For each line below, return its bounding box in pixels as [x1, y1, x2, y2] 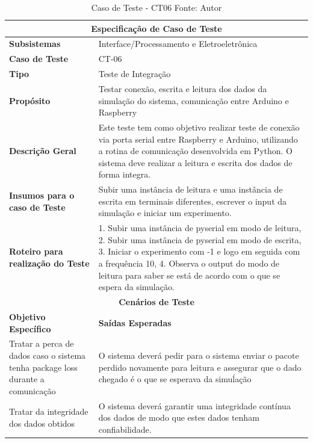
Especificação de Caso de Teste [91, 22, 222, 34]
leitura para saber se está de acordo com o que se [98, 268, 280, 281]
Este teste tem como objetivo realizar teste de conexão [98, 121, 300, 133]
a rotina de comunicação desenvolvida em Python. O [98, 144, 293, 157]
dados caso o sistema [9, 349, 86, 361]
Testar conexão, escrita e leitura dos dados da [98, 82, 267, 94]
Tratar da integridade [9, 405, 88, 418]
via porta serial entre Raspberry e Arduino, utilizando [98, 132, 298, 145]
